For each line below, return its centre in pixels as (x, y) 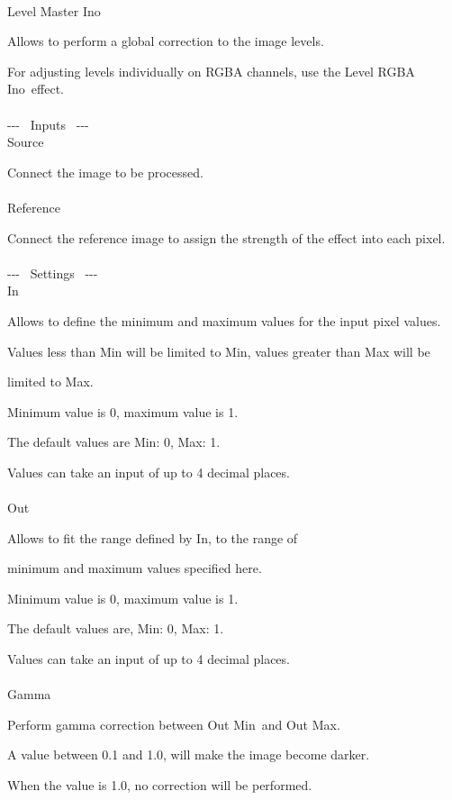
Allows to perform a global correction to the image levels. (166, 41)
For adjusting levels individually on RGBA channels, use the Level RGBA (211, 71)
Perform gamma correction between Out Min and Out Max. (174, 724)
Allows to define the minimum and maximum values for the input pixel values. (224, 320)
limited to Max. (50, 382)
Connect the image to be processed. (105, 172)
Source (26, 142)
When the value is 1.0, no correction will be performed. (160, 785)
